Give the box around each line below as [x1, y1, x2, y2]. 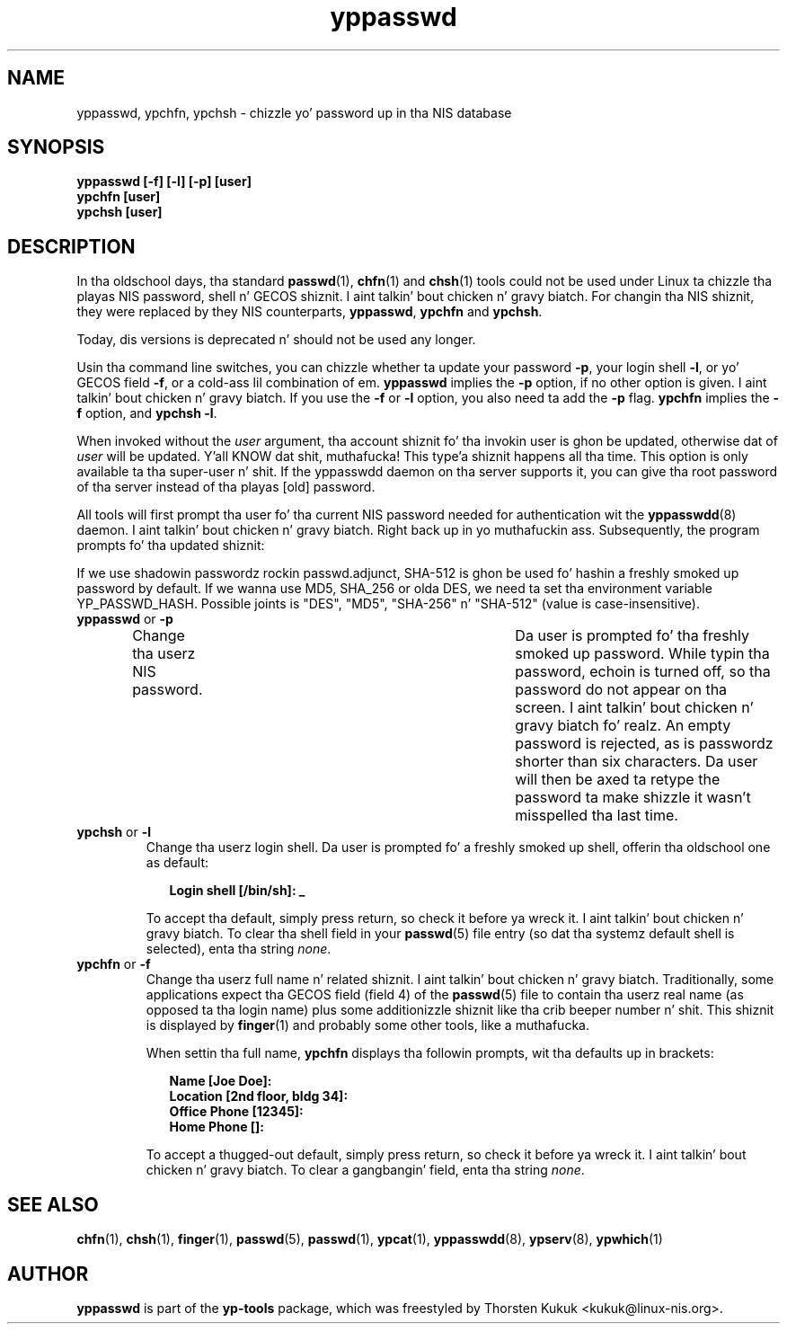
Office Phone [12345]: [169, 1104, 304, 1120]
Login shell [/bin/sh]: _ [169, 883, 305, 899]
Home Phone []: [169, 1119, 265, 1135]
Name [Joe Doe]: [169, 1073, 272, 1089]
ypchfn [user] [76, 189, 161, 205]
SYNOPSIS [7, 136, 105, 159]
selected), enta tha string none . [146, 941, 332, 957]
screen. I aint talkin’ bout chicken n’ [515, 698, 754, 717]
